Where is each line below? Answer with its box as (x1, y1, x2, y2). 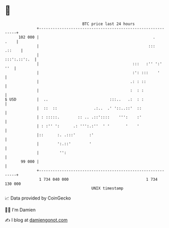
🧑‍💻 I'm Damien (5, 207, 36, 213)
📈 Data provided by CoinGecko (5, 195, 71, 201)
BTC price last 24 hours (82, 21, 135, 26)
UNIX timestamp (91, 185, 124, 191)
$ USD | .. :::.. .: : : (5, 96, 144, 102)
